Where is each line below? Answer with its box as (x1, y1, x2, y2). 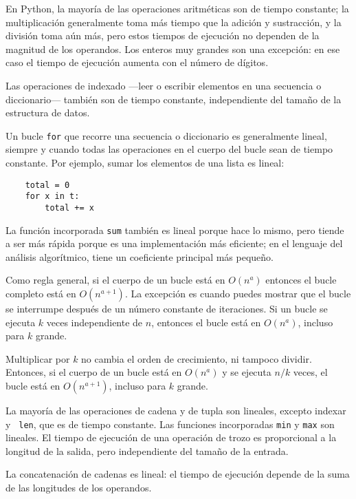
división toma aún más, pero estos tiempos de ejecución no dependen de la (5, 28, 320, 43)
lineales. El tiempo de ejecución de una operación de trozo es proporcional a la (5, 430, 337, 445)
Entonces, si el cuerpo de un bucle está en (5, 365, 182, 379)
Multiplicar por (5, 351, 70, 365)
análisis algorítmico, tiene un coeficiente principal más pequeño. (5, 249, 274, 264)
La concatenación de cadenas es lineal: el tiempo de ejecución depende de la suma (5, 467, 350, 481)
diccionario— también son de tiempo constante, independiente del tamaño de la (5, 92, 342, 106)
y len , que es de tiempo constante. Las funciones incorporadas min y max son (5, 416, 335, 431)
